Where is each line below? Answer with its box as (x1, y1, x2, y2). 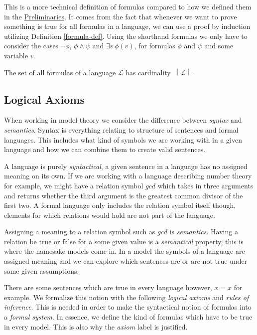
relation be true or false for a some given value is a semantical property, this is (4, 236, 244, 246)
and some (204, 40, 234, 51)
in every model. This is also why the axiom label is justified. (4, 321, 188, 332)
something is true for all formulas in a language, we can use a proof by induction (4, 21, 251, 31)
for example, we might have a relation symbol (4, 180, 143, 190)
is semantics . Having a (169, 226, 238, 237)
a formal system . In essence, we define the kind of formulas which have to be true (4, 312, 253, 322)
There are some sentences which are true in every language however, (4, 282, 212, 293)
